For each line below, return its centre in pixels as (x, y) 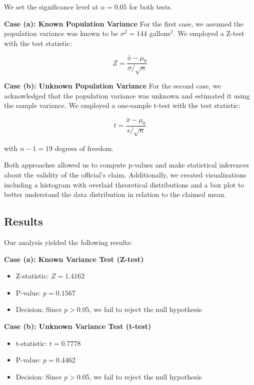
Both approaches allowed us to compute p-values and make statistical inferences (126, 165)
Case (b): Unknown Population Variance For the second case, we (112, 86)
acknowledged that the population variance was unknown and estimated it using (127, 95)
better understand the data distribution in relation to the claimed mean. (115, 194)
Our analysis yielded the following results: (68, 242)
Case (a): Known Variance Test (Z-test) (74, 259)
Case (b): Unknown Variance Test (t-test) (78, 326)
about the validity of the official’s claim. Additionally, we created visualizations (125, 174)
